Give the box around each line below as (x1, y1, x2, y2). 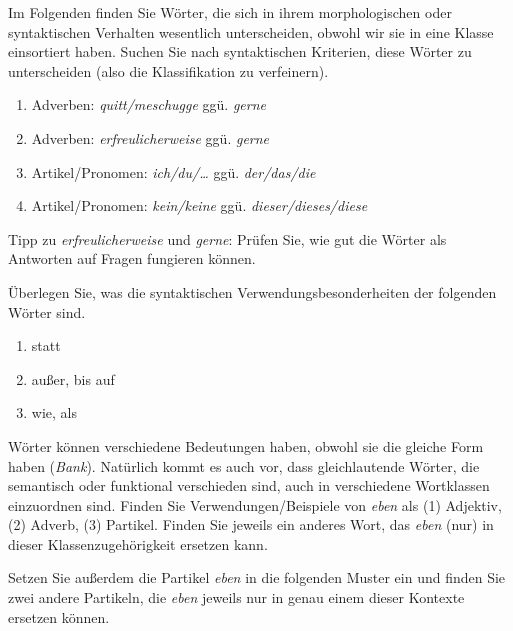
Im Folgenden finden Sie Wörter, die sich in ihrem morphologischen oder (8, 2, 452, 22)
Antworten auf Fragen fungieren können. (8, 248, 256, 269)
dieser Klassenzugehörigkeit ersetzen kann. (8, 533, 268, 554)
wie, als (31, 402, 77, 423)
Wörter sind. (8, 301, 86, 322)
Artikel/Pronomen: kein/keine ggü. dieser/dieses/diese (31, 195, 368, 216)
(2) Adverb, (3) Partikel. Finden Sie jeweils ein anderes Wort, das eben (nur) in (8, 514, 494, 535)
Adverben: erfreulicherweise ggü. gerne (31, 127, 270, 148)
